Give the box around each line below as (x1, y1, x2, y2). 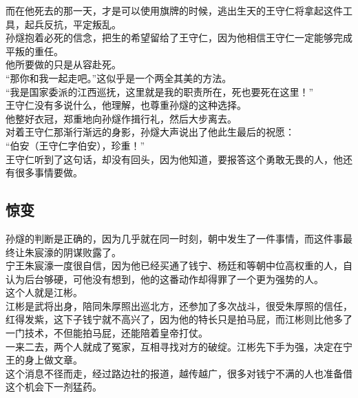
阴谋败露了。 (63, 244, 121, 259)
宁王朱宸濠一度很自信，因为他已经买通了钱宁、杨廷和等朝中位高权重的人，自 (6, 258, 352, 273)
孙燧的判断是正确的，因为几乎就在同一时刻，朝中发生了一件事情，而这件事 (6, 231, 343, 245)
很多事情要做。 (14, 165, 83, 180)
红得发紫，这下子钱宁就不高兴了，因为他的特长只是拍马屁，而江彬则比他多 (6, 312, 343, 326)
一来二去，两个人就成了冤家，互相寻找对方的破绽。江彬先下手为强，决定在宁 (6, 339, 352, 353)
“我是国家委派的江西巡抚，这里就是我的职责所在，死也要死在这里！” (6, 84, 314, 98)
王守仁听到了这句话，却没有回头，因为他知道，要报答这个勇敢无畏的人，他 (6, 151, 343, 166)
